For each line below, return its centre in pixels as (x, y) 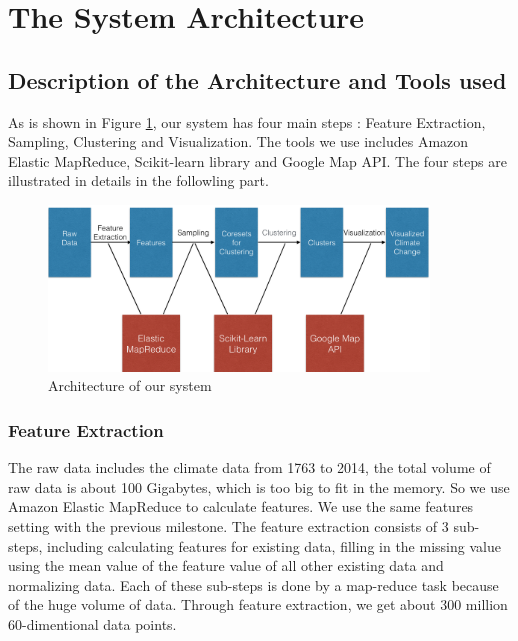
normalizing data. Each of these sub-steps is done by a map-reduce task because (253, 584)
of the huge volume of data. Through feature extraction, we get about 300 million (258, 604)
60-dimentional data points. (92, 624)
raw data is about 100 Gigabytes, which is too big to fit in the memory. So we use (259, 486)
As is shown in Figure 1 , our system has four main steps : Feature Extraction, (247, 121)
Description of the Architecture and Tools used (257, 79)
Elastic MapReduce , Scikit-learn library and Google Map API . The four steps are (257, 160)
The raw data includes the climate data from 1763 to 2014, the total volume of (249, 467)
